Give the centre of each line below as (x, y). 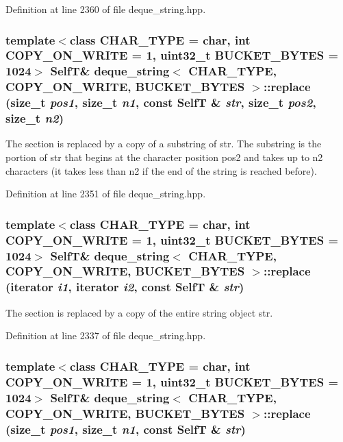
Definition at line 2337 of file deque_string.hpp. (106, 335)
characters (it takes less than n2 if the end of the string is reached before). (161, 170)
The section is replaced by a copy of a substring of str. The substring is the (164, 144)
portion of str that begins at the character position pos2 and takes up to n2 (164, 157)
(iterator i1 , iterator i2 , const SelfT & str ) (125, 287)
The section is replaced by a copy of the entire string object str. (139, 312)
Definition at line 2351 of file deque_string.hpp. (106, 194)
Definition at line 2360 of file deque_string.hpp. (106, 9)
